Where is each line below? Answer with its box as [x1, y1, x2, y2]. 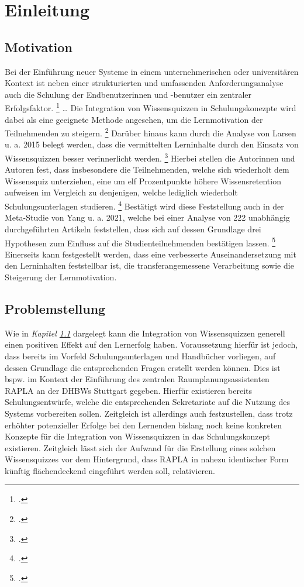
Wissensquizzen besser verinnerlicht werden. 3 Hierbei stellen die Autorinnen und [5, 150, 295, 164]
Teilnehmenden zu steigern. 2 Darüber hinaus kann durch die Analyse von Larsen [5, 125, 296, 139]
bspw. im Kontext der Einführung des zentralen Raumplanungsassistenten [5, 373, 270, 385]
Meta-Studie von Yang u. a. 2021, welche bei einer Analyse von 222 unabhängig [5, 211, 290, 224]
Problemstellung [5, 299, 106, 317]
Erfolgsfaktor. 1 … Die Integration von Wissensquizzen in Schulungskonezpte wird [5, 100, 296, 114]
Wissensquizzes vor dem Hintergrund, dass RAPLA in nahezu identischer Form [5, 453, 289, 465]
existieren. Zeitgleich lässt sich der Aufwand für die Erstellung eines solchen [5, 441, 276, 454]
